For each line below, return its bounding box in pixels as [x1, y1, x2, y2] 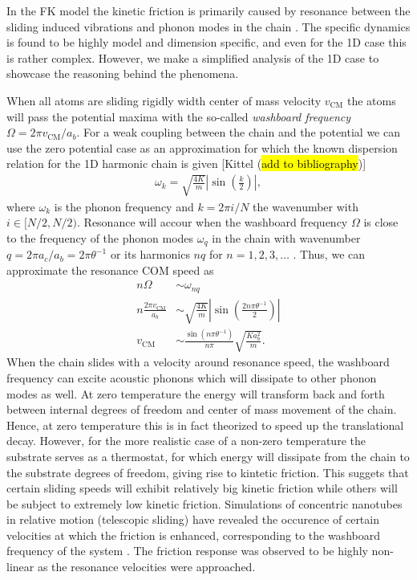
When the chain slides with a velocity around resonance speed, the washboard [6, 353, 390, 370]
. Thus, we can [293, 246, 366, 263]
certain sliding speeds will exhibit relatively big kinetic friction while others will [6, 480, 398, 496]
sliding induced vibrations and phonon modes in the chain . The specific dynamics [6, 18, 411, 35]
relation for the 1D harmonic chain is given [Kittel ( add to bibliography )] [6, 155, 366, 172]
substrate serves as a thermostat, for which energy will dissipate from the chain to [6, 447, 410, 464]
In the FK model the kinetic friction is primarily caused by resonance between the [6, 2, 411, 18]
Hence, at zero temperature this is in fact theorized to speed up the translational [6, 416, 404, 433]
